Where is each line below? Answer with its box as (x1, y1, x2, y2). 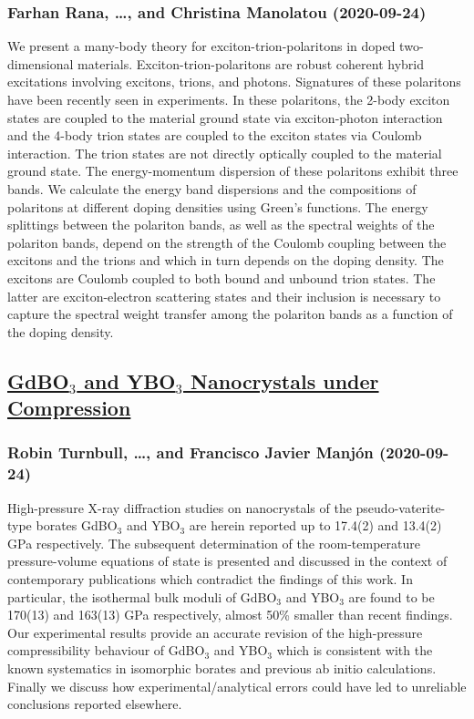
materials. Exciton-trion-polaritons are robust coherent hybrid (77, 54, 425, 73)
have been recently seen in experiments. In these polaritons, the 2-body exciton (7, 90, 450, 108)
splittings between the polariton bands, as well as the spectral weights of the (7, 215, 435, 234)
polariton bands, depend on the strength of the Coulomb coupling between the (7, 232, 447, 252)
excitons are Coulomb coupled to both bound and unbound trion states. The (7, 268, 436, 287)
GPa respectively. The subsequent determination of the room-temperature (7, 533, 420, 552)
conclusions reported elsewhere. (7, 694, 182, 714)
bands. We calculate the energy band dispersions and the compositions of (7, 179, 417, 198)
